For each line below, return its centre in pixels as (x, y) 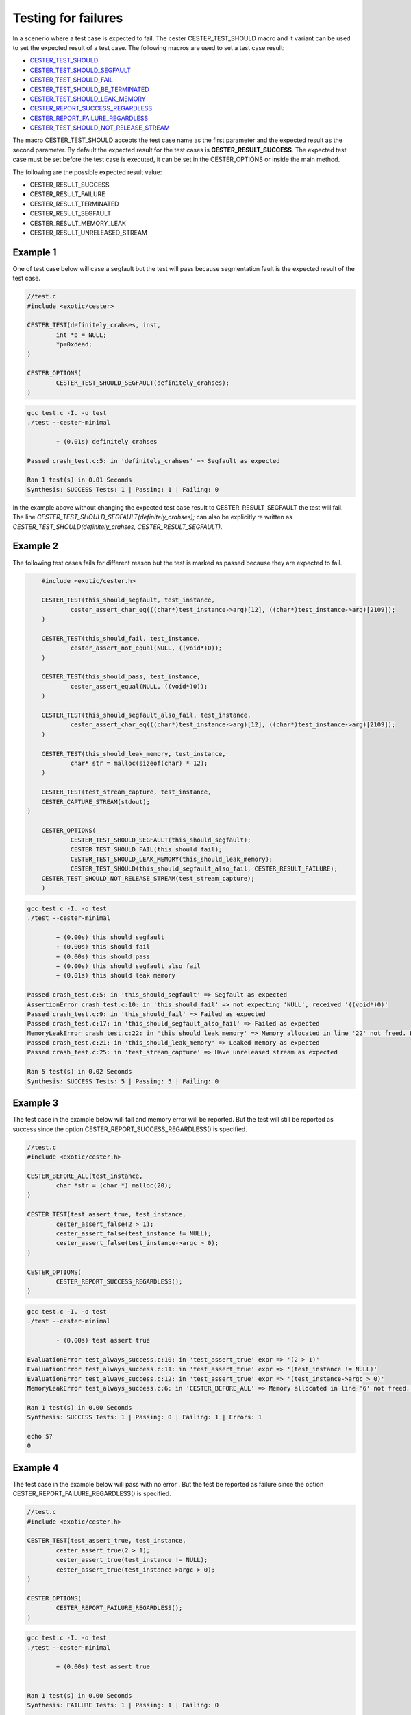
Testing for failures (68, 18)
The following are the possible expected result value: (87, 172)
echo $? (40, 1436)
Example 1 (35, 252)
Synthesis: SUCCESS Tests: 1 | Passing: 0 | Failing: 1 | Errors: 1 (145, 1417)
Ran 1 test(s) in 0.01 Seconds (80, 480)
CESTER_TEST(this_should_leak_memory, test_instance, (134, 754)
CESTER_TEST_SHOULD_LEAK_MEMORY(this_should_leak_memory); (172, 859)
